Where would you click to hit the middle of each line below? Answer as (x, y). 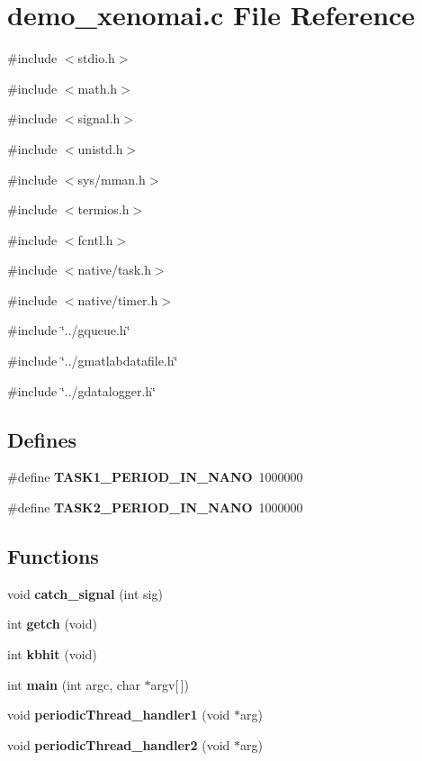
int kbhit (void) (52, 654)
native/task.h (114, 270)
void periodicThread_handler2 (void (119, 744)
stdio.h (96, 58)
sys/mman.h (112, 179)
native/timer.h (118, 299)
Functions (53, 556)
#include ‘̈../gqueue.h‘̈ (69, 330)
